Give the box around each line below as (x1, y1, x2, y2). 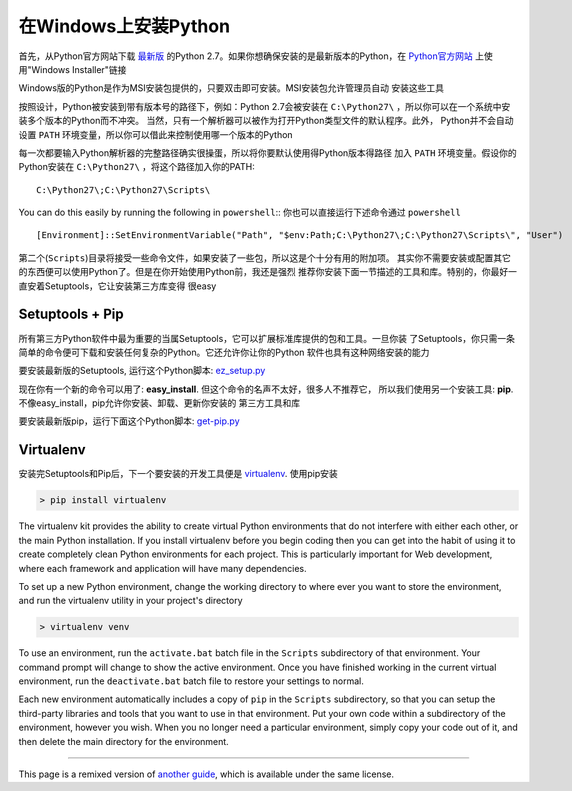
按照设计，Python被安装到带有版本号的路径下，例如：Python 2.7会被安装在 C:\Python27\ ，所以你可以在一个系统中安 (18, 100, 511, 112)
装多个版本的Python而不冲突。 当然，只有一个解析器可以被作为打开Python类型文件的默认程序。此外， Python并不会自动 (18, 115, 514, 127)
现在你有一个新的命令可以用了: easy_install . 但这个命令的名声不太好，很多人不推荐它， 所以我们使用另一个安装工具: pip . (18, 383, 514, 395)
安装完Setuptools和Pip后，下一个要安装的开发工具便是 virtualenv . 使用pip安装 (18, 468, 339, 480)
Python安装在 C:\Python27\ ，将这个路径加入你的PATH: (18, 161, 255, 173)
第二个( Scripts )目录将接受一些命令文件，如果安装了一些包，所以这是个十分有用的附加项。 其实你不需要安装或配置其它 (18, 251, 512, 264)
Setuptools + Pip (18, 306, 124, 323)
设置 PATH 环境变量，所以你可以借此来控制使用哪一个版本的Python (18, 128, 294, 140)
